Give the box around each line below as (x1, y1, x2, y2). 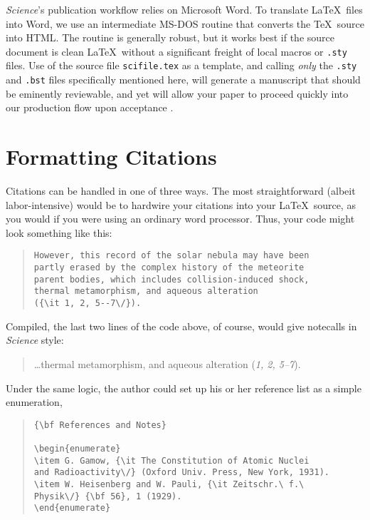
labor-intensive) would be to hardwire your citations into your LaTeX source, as (6, 197, 356, 212)
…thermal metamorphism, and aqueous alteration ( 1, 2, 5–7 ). (33, 356, 301, 371)
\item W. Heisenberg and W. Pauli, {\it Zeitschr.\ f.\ (33, 479, 305, 489)
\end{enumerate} (33, 503, 111, 514)
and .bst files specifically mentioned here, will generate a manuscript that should (6, 72, 361, 87)
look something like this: (6, 225, 112, 240)
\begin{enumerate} (33, 444, 121, 454)
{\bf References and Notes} (33, 419, 166, 430)
